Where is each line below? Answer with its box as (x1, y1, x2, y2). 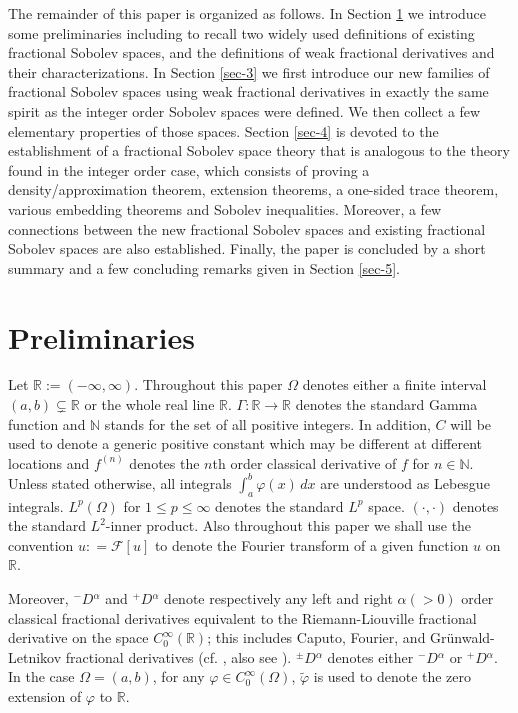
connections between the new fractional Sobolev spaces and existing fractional (8, 218, 486, 239)
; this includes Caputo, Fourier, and (207, 627, 426, 648)
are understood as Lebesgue (320, 472, 490, 493)
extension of (8, 686, 82, 707)
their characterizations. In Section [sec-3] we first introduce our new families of (8, 61, 490, 82)
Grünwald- (430, 627, 495, 648)
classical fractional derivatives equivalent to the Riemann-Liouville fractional (8, 607, 477, 628)
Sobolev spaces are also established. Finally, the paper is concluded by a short (8, 238, 486, 259)
